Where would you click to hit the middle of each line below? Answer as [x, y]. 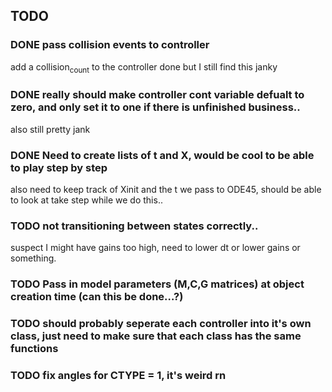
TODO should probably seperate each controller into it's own [161, 324]
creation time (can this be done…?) [97, 297]
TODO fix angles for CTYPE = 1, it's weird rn [118, 376]
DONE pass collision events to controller [110, 45]
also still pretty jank [50, 129]
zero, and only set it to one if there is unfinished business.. [155, 107]
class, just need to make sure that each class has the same [156, 336]
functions [34, 349]
